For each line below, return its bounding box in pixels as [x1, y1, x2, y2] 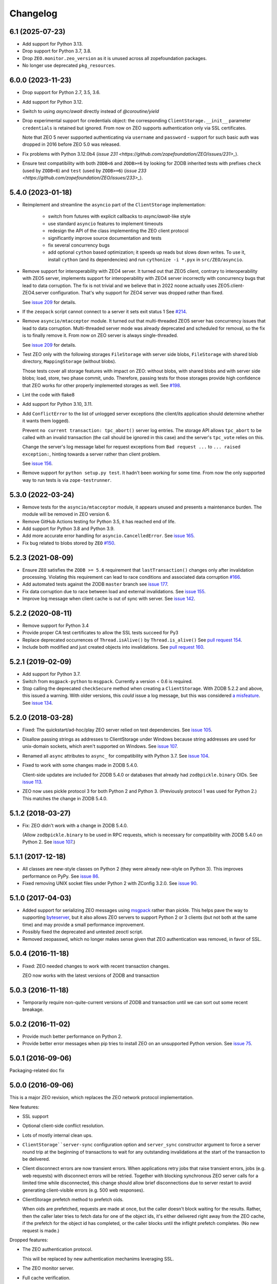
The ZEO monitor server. [22, 1265, 74, 1271]
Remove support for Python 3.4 [22, 622, 89, 629]
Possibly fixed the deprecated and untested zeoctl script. [22, 929, 144, 935]
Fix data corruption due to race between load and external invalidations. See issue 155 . [22, 588, 206, 594]
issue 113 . [22, 779, 43, 785]
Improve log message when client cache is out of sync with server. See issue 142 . [22, 596, 195, 602]
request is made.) [22, 1228, 60, 1234]
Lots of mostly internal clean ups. [22, 1132, 93, 1138]
